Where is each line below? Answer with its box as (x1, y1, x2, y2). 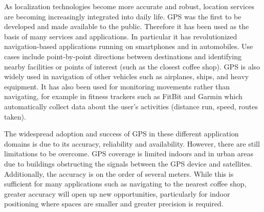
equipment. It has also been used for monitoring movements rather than (4, 81, 230, 91)
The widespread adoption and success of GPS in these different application (4, 128, 239, 139)
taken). (4, 111, 26, 122)
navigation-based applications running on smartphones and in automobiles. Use (4, 41, 253, 52)
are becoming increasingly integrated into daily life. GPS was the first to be (4, 11, 241, 21)
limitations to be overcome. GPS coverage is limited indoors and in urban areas (4, 148, 253, 159)
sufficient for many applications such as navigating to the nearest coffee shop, (4, 178, 247, 189)
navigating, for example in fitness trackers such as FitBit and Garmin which (4, 91, 243, 102)
